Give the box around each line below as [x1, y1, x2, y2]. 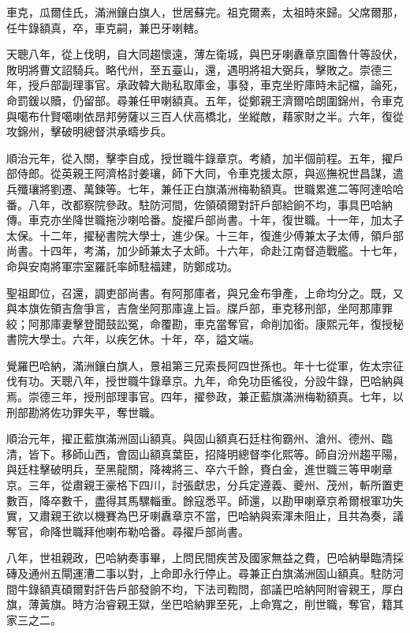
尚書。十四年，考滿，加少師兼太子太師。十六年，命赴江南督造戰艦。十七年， [6, 242, 404, 259]
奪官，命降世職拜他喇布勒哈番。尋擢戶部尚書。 [6, 523, 249, 539]
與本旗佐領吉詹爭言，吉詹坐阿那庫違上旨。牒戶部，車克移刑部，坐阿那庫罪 [6, 300, 393, 316]
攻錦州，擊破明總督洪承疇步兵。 [6, 123, 172, 140]
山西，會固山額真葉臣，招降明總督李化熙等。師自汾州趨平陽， [83, 445, 404, 462]
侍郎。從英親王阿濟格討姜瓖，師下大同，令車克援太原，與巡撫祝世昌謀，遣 [17, 165, 404, 182]
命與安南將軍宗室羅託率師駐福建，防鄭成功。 [6, 257, 238, 274]
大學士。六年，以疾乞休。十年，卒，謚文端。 [28, 331, 260, 347]
